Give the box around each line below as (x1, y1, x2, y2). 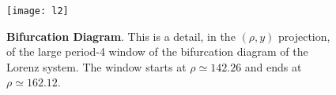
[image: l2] (6, 5, 69, 16)
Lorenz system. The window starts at (6, 58, 187, 75)
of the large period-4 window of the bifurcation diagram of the (6, 43, 308, 60)
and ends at (244, 58, 302, 75)
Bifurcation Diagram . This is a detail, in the (6, 27, 236, 44)
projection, (278, 27, 330, 44)
